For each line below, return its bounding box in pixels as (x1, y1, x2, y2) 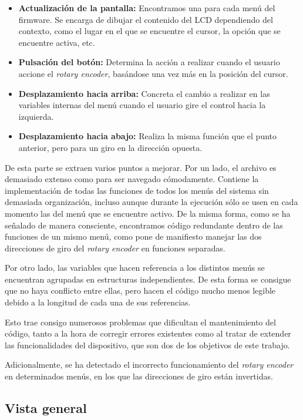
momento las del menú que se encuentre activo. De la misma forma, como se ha (5, 207, 291, 219)
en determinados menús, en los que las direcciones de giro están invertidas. (5, 370, 273, 382)
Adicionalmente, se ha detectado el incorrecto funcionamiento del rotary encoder (5, 358, 294, 371)
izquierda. (18, 110, 54, 122)
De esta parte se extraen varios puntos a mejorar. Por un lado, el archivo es (5, 161, 277, 173)
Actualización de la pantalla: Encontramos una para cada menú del (18, 2, 275, 14)
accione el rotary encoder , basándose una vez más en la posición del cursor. (18, 67, 288, 79)
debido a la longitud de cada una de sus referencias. (5, 296, 191, 308)
